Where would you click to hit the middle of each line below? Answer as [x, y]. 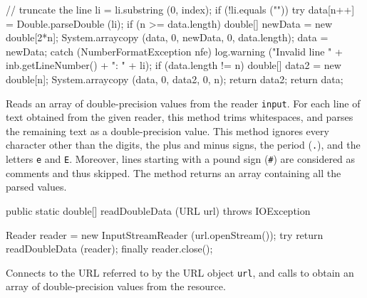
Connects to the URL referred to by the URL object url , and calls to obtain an [180, 272]
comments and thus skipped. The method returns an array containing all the [174, 172]
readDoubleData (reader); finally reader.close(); [109, 249]
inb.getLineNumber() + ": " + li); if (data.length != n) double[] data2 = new [174, 65]
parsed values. [36, 187]
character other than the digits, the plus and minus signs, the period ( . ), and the [183, 145]
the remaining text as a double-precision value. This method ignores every [167, 131]
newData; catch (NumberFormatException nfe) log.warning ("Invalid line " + [174, 51]
